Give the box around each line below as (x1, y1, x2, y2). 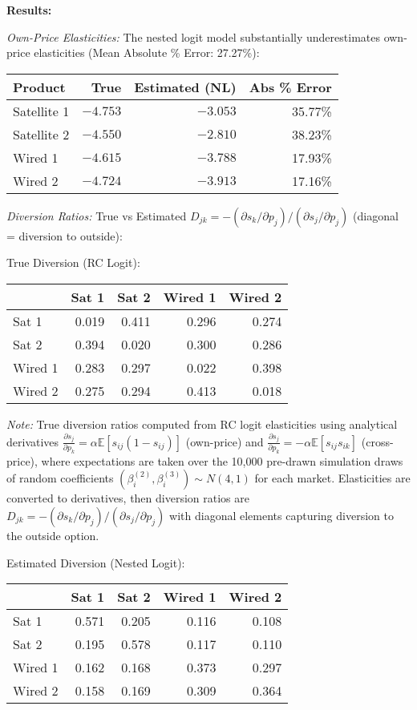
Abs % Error (249, 77, 332, 96)
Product (13, 77, 66, 96)
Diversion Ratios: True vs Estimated (6, 207, 187, 224)
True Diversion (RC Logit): (6, 254, 140, 271)
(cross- (361, 433, 394, 450)
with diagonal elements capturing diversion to (169, 506, 394, 523)
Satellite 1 (13, 101, 70, 120)
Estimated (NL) (134, 77, 237, 96)
